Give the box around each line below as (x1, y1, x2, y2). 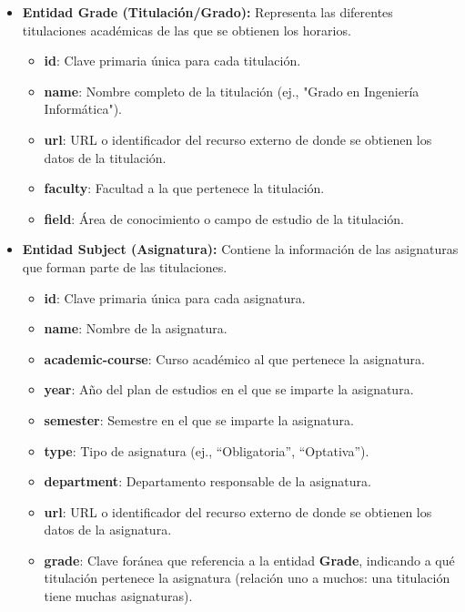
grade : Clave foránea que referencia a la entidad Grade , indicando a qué (44, 550, 455, 569)
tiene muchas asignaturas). (44, 586, 193, 606)
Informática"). (44, 99, 122, 118)
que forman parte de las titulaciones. (22, 257, 227, 276)
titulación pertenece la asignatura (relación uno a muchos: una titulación (44, 568, 450, 587)
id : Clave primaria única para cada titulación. (44, 51, 301, 70)
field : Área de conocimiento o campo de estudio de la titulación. (44, 209, 404, 228)
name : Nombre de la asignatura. (44, 319, 227, 338)
